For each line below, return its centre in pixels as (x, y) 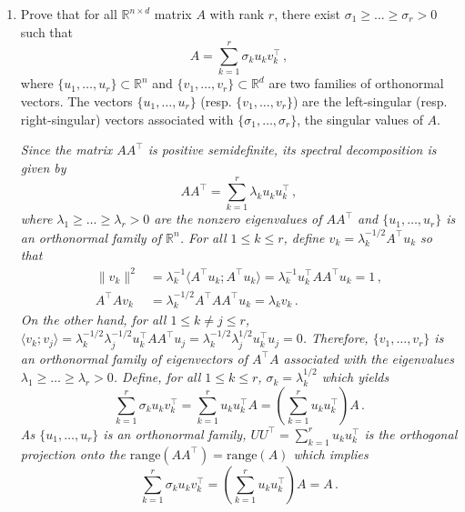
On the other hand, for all (93, 319)
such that (47, 31)
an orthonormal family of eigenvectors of (134, 358)
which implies (331, 453)
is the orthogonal (411, 433)
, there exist (307, 14)
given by (43, 167)
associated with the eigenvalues (369, 358)
